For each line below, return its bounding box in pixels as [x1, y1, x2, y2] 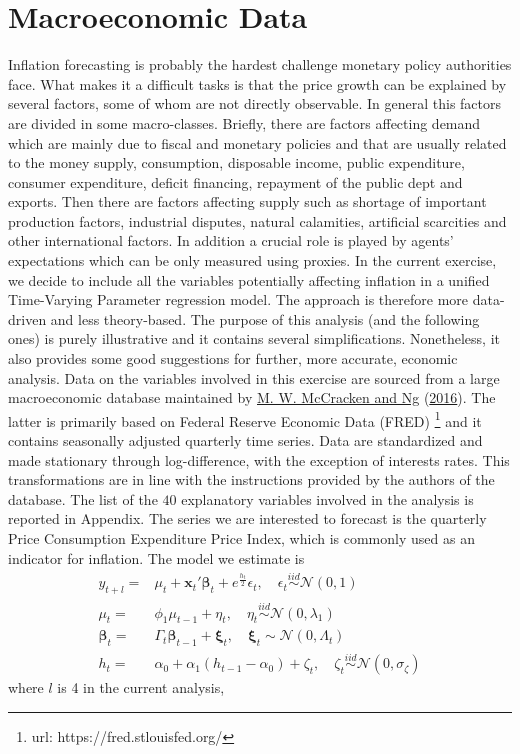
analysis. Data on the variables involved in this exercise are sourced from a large [8, 367, 500, 388]
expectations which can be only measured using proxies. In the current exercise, [8, 250, 497, 271]
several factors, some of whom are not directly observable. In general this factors [8, 93, 502, 114]
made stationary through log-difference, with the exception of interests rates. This [8, 449, 510, 470]
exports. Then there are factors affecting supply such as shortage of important [8, 191, 487, 212]
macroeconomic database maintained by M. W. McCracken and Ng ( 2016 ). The [8, 387, 496, 408]
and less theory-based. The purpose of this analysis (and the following [50, 308, 480, 329]
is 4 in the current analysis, [57, 677, 225, 698]
